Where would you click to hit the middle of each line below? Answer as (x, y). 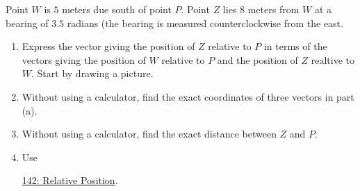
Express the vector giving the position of (108, 46)
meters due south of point (117, 9)
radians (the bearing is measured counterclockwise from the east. (205, 23)
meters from (273, 9)
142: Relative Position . (70, 180)
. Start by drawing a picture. (92, 73)
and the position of (257, 59)
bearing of (27, 23)
